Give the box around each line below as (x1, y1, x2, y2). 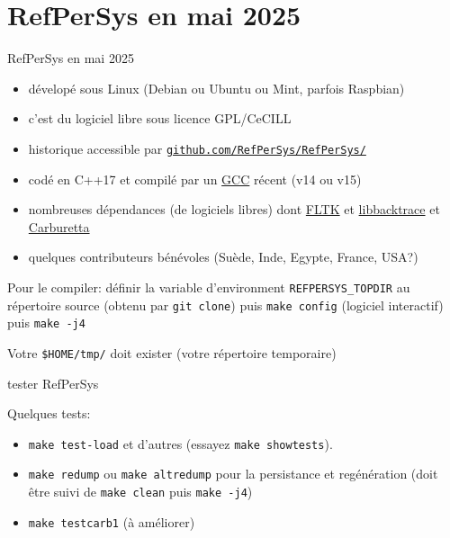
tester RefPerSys (7, 373, 99, 392)
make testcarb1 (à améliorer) (28, 512, 195, 531)
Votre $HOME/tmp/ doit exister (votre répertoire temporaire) (7, 343, 337, 362)
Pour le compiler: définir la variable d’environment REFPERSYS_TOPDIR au (7, 277, 410, 296)
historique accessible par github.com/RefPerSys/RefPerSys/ (28, 139, 366, 157)
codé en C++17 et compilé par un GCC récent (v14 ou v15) (28, 169, 362, 188)
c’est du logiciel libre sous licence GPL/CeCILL (28, 109, 292, 128)
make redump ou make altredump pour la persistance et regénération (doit (28, 464, 438, 483)
